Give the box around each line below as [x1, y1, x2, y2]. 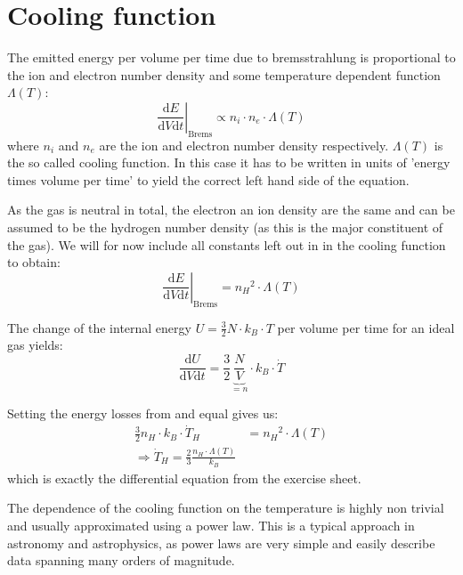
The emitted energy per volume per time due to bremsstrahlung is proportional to [7, 48, 456, 67]
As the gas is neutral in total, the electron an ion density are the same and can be [7, 200, 455, 219]
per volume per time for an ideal [277, 318, 455, 336]
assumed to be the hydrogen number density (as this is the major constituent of [7, 218, 443, 237]
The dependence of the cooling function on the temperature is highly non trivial [7, 498, 444, 517]
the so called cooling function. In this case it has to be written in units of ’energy [7, 153, 451, 172]
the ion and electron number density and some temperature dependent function [7, 65, 441, 84]
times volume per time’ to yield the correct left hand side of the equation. [7, 170, 410, 189]
